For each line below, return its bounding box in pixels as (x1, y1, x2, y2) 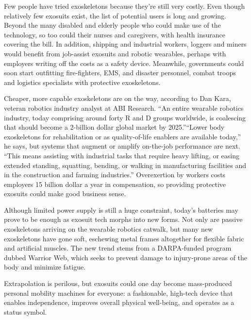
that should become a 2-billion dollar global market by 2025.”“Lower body (4, 122, 225, 132)
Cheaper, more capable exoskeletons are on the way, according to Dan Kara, (4, 93, 231, 103)
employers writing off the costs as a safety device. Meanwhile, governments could (4, 58, 244, 68)
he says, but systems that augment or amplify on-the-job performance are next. (4, 141, 240, 151)
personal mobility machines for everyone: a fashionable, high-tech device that (4, 287, 233, 298)
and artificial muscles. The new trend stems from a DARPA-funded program (4, 243, 232, 253)
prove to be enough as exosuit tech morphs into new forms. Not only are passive (4, 214, 243, 224)
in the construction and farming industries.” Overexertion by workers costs (4, 169, 226, 180)
